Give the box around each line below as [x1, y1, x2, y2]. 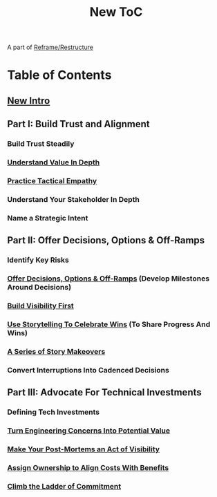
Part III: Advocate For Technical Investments [7, 386, 202, 398]
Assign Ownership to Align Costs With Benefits [7, 462, 169, 472]
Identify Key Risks [7, 255, 69, 265]
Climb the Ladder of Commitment [7, 481, 122, 491]
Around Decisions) [7, 283, 71, 292]
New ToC [89, 4, 143, 20]
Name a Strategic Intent [7, 213, 88, 223]
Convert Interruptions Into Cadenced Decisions [7, 365, 169, 375]
